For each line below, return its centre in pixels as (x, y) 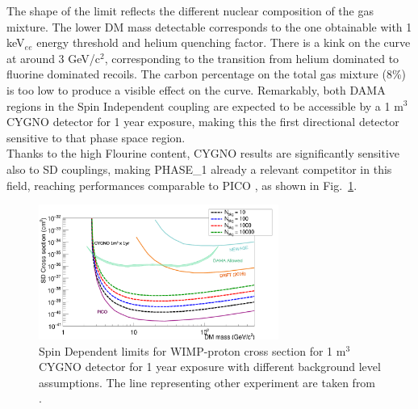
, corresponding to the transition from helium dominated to (252, 58)
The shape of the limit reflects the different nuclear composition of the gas (190, 11)
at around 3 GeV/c (54, 58)
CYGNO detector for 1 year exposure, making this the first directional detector (203, 122)
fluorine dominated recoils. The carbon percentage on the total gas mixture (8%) (207, 74)
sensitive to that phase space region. (96, 137)
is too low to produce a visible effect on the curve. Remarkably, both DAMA (196, 89)
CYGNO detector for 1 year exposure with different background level (210, 367)
